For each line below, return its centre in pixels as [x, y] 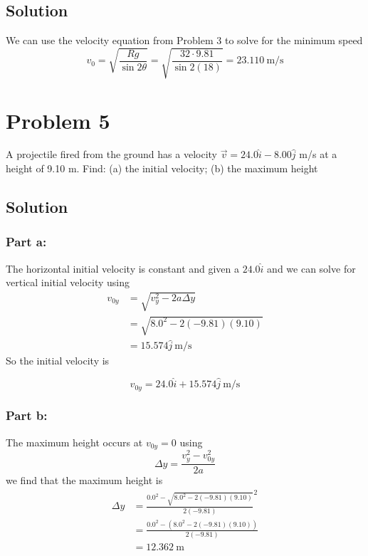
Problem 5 [58, 120]
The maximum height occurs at [74, 442]
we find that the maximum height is [84, 480]
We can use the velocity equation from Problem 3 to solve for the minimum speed [184, 40]
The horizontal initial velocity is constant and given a [123, 268]
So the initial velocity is [58, 361]
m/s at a [318, 154]
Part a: [26, 242]
